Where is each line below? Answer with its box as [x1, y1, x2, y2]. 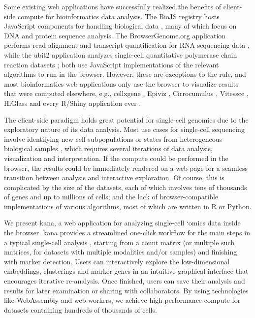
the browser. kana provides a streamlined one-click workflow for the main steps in [4, 227, 250, 238]
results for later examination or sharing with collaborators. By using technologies [4, 285, 249, 295]
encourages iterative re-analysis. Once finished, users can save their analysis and [4, 276, 245, 286]
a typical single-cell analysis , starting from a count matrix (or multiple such [4, 237, 234, 247]
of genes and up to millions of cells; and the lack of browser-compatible [4, 191, 219, 202]
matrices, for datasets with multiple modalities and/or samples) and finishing [4, 247, 237, 257]
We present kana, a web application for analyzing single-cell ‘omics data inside [4, 218, 241, 228]
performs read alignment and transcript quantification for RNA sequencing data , [4, 40, 250, 50]
